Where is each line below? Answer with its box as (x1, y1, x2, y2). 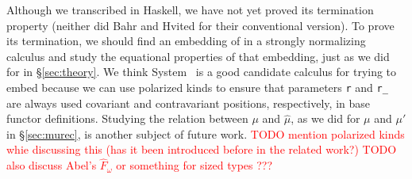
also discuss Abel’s (6, 157, 97, 173)
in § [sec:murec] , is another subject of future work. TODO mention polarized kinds (6, 125, 405, 142)
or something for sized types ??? (116, 157, 273, 173)
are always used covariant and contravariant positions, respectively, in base (6, 94, 370, 111)
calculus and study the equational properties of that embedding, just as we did (6, 48, 390, 64)
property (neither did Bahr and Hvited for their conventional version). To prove (6, 17, 395, 33)
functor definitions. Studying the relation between (6, 110, 248, 127)
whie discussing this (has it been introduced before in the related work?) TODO (6, 141, 397, 158)
